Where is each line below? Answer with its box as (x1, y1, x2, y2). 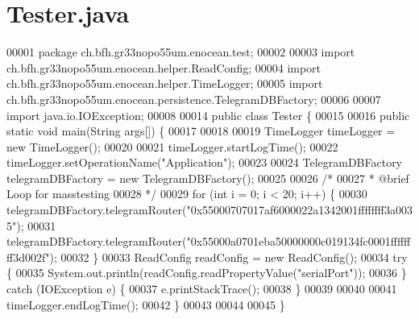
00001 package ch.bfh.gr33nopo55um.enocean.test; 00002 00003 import (6, 43, 355, 60)
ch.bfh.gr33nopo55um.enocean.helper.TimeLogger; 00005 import (6, 75, 323, 92)
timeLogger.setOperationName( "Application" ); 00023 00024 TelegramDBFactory (6, 154, 403, 171)
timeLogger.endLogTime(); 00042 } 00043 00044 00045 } (6, 296, 285, 313)
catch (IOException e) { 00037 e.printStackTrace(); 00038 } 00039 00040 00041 (6, 280, 397, 297)
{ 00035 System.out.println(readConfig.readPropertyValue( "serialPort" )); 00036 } (6, 264, 407, 281)
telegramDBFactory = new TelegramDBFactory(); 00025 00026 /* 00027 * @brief (6, 169, 409, 186)
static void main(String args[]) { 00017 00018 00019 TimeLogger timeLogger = (6, 122, 396, 139)
